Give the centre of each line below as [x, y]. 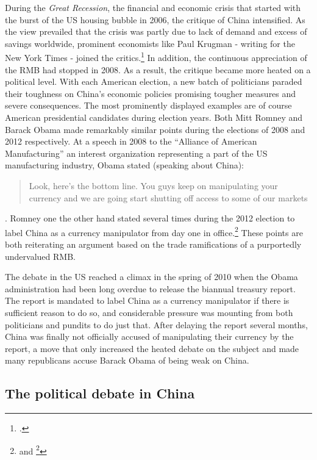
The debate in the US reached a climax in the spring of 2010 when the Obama [151, 277]
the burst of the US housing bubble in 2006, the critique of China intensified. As [155, 19]
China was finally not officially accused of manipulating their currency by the [149, 336]
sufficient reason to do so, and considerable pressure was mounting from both [149, 312]
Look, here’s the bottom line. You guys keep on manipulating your [153, 185]
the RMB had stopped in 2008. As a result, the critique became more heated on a [158, 69]
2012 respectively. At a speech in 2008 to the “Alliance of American [131, 141]
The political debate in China [100, 393]
